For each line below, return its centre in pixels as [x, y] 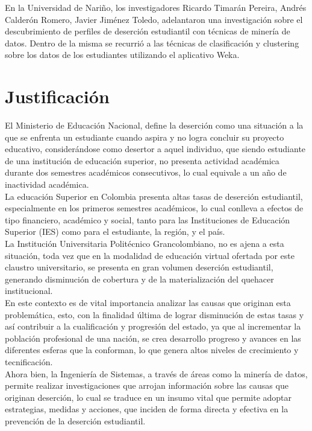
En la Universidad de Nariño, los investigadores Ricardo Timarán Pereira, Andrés [156, 7]
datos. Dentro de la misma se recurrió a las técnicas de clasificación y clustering [152, 43]
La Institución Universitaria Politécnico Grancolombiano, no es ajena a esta [145, 244]
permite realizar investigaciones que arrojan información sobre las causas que [147, 385]
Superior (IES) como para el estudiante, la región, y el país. [115, 231]
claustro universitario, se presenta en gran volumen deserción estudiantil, [139, 267]
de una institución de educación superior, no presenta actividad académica [142, 160]
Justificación [57, 96]
